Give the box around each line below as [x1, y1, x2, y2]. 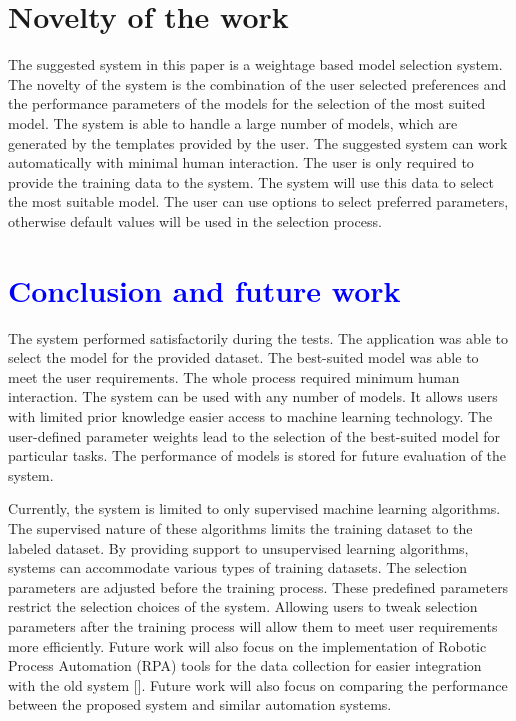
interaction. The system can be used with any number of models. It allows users [8, 386, 498, 407]
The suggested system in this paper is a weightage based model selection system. [8, 54, 503, 75]
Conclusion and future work [8, 269, 401, 310]
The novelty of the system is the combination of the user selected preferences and [8, 73, 507, 94]
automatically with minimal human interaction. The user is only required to [8, 152, 474, 173]
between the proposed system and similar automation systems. [8, 694, 392, 715]
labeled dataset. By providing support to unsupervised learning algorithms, [8, 537, 469, 558]
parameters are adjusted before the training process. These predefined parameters [8, 576, 509, 597]
